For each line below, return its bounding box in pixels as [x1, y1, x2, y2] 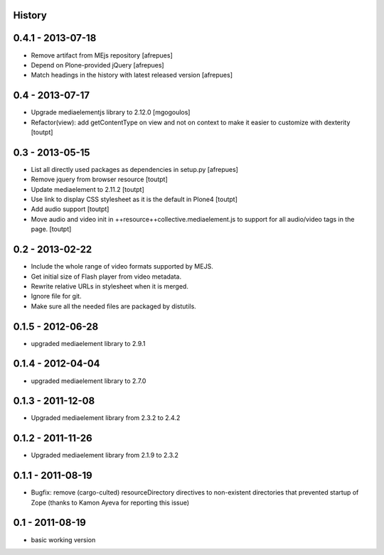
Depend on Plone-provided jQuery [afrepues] [31, 60, 164, 69]
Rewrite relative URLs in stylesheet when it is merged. [31, 281, 188, 291]
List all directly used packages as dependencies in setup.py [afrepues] [31, 165, 238, 173]
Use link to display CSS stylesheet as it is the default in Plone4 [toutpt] [31, 195, 238, 204]
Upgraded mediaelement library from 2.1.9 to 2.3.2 [31, 451, 179, 460]
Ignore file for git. [31, 292, 82, 301]
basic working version [31, 535, 96, 544]
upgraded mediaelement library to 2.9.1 [31, 339, 146, 347]
